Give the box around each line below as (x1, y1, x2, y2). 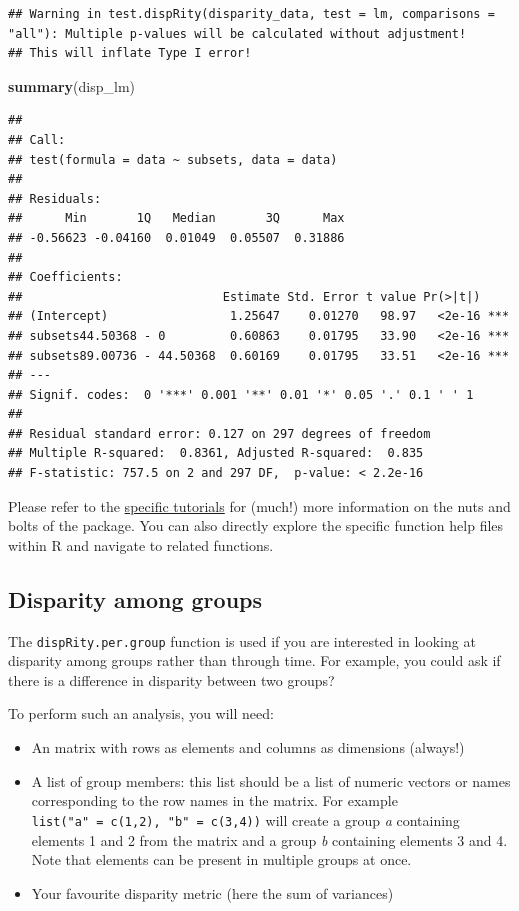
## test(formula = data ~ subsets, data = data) (8, 152, 338, 167)
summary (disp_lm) (8, 75, 136, 96)
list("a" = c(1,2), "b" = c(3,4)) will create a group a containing (31, 809, 460, 830)
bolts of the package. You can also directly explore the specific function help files (8, 515, 504, 536)
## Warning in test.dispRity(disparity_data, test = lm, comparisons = (8, 7, 495, 21)
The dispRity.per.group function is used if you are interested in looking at (8, 630, 476, 651)
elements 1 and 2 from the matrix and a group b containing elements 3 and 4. (31, 829, 508, 850)
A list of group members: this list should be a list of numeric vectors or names (31, 770, 511, 791)
